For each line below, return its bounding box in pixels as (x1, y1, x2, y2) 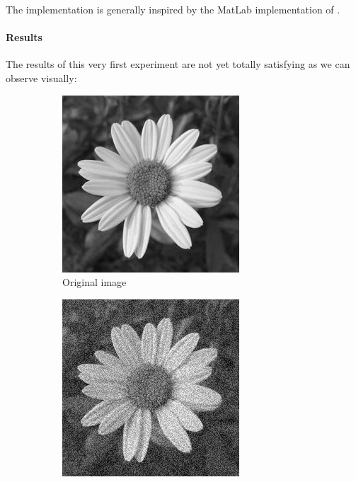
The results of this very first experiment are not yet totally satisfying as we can (6, 57, 350, 71)
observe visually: (6, 70, 77, 85)
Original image (62, 275, 127, 289)
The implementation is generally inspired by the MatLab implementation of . (6, 2, 340, 16)
